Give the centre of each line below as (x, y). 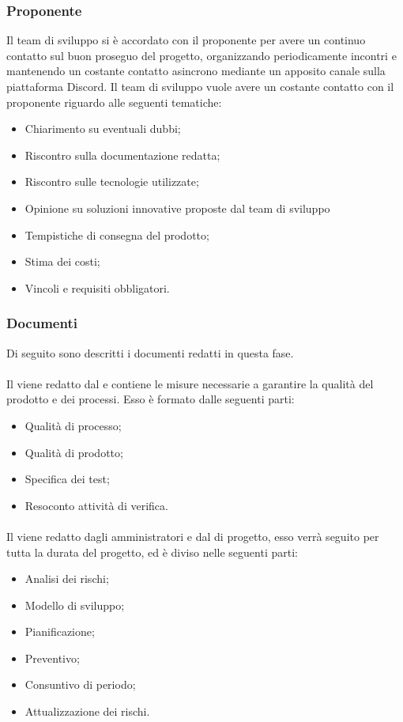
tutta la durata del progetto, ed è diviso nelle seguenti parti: (152, 552)
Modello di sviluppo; (75, 605)
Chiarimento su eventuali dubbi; (103, 129)
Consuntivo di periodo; (80, 684)
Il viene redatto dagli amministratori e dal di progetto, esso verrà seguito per (193, 536)
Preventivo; (52, 658)
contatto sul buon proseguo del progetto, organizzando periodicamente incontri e (201, 55)
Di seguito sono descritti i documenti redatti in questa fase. (150, 352)
